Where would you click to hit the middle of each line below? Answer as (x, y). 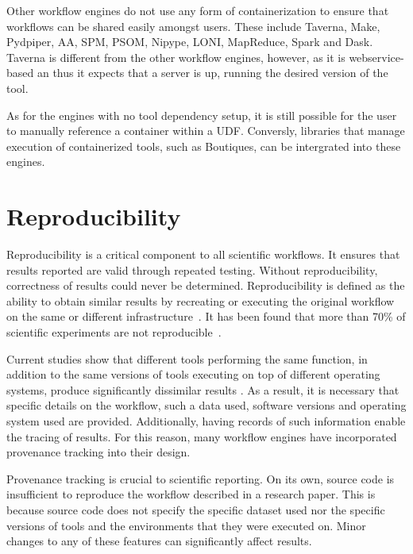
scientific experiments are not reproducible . (114, 332)
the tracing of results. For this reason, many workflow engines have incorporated (202, 436)
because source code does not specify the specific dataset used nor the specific (196, 509)
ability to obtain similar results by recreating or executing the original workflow (201, 300)
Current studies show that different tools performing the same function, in (187, 358)
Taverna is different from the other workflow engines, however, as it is (176, 57)
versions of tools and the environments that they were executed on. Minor (186, 525)
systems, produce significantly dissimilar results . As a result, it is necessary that (203, 389)
